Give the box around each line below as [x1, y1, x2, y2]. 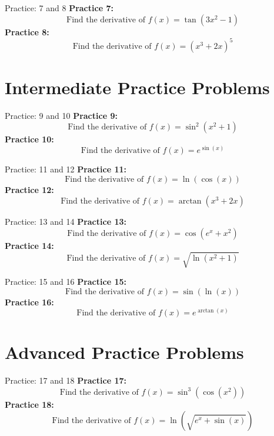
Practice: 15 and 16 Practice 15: [5, 275, 126, 287]
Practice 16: [5, 295, 54, 308]
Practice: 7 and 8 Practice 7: [5, 2, 113, 14]
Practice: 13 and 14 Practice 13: [5, 215, 126, 228]
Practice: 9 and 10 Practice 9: [5, 109, 118, 121]
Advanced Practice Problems [5, 340, 244, 364]
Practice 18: [5, 398, 54, 410]
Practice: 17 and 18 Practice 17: [5, 374, 126, 387]
